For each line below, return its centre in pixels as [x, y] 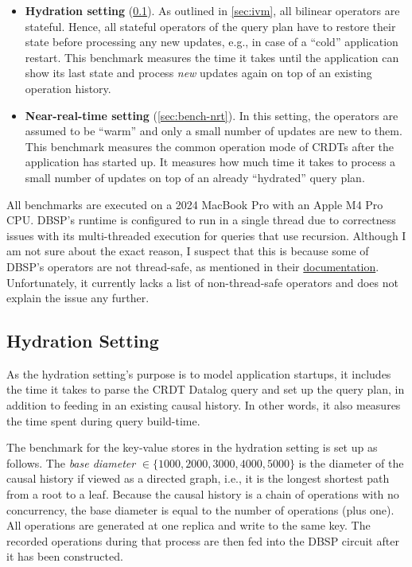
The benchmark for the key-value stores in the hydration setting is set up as [192, 447]
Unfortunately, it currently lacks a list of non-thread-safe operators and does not [202, 282]
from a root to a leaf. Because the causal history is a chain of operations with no [203, 494]
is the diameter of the [351, 462]
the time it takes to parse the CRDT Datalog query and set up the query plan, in [206, 389]
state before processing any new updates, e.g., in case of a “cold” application [212, 42]
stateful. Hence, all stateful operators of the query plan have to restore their [210, 26]
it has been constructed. [65, 556]
